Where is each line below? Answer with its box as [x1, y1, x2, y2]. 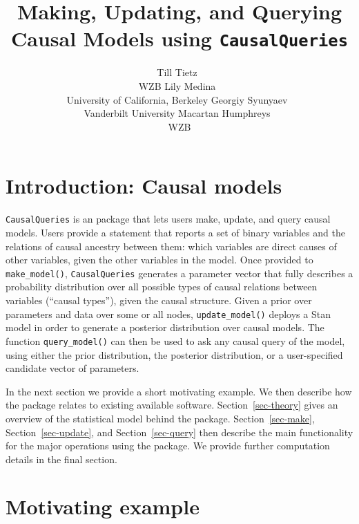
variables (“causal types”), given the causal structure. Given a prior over [6, 293, 312, 308]
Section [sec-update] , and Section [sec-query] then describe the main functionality [6, 424, 353, 439]
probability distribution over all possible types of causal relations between [6, 279, 318, 294]
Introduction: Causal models [6, 171, 282, 200]
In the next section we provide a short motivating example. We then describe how [6, 384, 352, 398]
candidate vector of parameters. [6, 361, 139, 375]
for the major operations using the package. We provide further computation [6, 438, 330, 453]
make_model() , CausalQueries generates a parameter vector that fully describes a [6, 265, 353, 280]
